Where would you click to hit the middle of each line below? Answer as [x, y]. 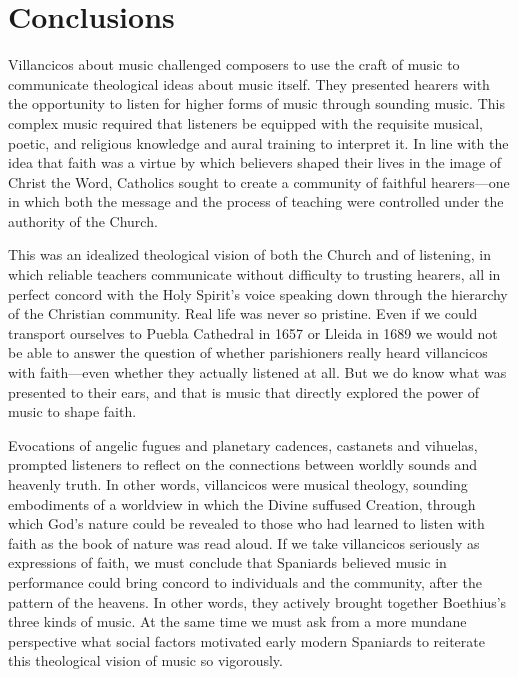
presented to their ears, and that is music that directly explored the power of [244, 391]
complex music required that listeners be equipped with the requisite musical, [245, 122]
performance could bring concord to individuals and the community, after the [245, 581]
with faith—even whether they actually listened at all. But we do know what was [257, 372]
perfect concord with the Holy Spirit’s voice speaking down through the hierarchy [258, 293]
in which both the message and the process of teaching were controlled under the [256, 201]
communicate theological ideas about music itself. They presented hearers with [249, 83]
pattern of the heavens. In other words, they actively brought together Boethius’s [257, 601]
